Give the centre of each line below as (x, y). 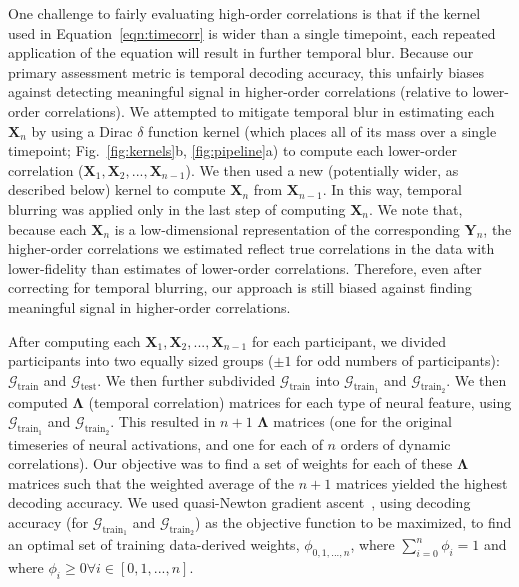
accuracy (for (48, 522)
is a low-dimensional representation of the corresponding (287, 228)
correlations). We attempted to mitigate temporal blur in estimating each (269, 110)
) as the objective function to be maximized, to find (353, 522)
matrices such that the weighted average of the (151, 482)
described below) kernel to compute (117, 189)
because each (47, 228)
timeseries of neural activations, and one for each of (165, 443)
